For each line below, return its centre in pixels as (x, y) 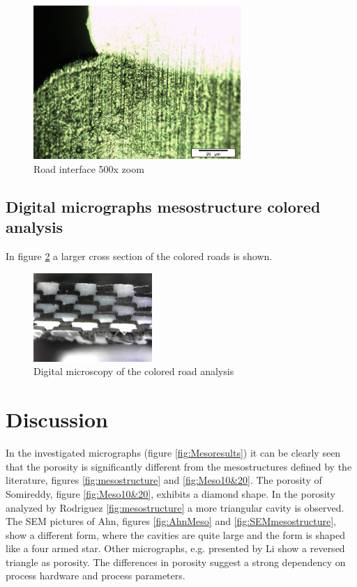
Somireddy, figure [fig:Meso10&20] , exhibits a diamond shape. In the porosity (170, 493)
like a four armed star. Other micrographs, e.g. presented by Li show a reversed (175, 548)
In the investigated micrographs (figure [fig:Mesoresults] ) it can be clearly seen (173, 453)
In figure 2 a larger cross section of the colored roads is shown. (139, 256)
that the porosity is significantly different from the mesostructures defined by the (179, 466)
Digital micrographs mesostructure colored (163, 206)
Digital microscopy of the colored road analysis (134, 371)
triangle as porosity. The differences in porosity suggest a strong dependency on (176, 562)
